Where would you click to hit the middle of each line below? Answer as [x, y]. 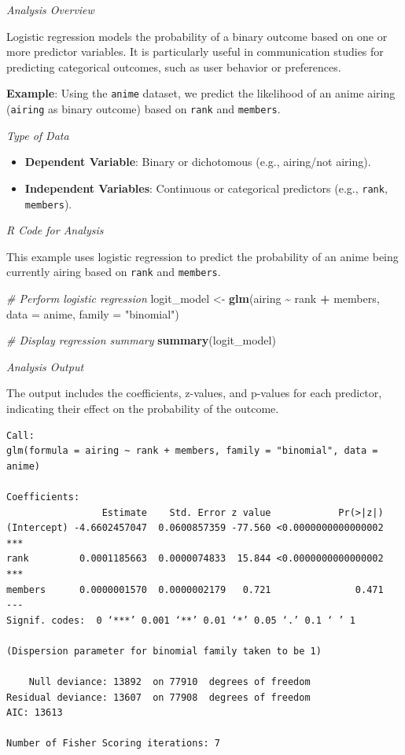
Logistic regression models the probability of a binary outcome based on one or [197, 36]
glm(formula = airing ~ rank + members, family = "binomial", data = [192, 451]
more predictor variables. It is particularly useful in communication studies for [195, 52]
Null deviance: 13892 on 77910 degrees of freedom [169, 682]
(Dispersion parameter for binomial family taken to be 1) [164, 651]
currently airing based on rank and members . [114, 272]
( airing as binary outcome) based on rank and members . [144, 109]
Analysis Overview [50, 9]
